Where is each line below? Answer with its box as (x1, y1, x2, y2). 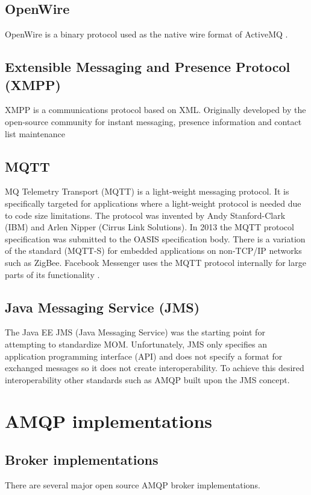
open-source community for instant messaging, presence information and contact (5, 115, 302, 128)
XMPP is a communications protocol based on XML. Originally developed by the (5, 103, 306, 116)
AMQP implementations (5, 409, 213, 433)
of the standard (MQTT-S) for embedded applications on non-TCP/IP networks (5, 244, 302, 257)
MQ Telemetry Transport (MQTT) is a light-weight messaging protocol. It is (5, 185, 289, 198)
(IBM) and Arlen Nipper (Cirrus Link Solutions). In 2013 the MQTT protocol (5, 221, 294, 233)
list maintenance (5, 127, 66, 140)
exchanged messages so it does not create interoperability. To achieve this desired (5, 361, 304, 374)
